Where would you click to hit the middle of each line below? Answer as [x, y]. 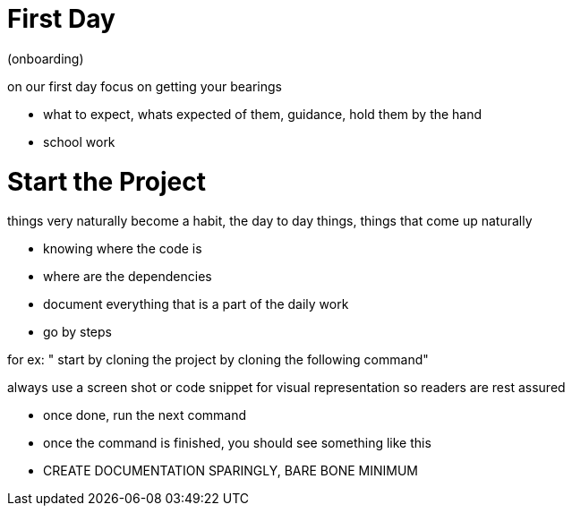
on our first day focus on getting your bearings [145, 86]
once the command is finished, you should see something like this [237, 443]
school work [79, 141]
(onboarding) [46, 58]
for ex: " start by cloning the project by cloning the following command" [218, 360]
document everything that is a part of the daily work [196, 304]
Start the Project [107, 181]
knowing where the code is [123, 249]
